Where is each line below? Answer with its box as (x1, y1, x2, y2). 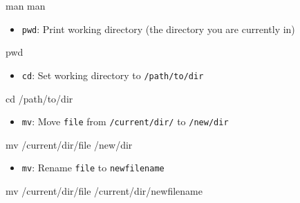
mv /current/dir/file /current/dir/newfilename (6, 184, 203, 197)
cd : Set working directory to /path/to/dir (21, 67, 204, 82)
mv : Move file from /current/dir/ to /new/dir (21, 114, 229, 129)
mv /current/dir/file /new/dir (6, 137, 133, 151)
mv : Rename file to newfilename (21, 160, 165, 175)
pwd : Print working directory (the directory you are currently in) (21, 21, 295, 36)
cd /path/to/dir (6, 91, 73, 105)
